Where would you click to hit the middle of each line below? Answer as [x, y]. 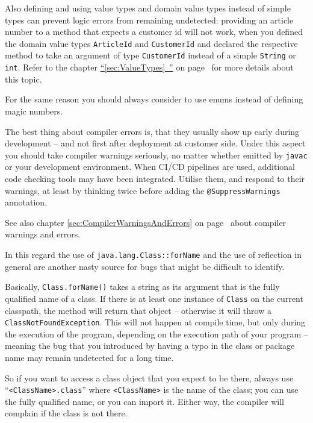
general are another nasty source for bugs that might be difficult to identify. [145, 266]
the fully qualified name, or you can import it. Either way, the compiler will [144, 401]
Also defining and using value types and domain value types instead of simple [148, 8]
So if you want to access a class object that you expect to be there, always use [149, 378]
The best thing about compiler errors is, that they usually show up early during [152, 131]
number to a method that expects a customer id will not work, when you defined [154, 32]
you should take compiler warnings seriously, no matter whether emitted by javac [156, 155]
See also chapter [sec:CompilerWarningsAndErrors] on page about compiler [146, 222]
